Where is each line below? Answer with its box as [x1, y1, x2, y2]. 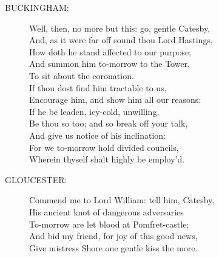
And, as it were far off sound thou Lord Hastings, [29, 33, 213, 46]
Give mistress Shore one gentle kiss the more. [29, 241, 198, 254]
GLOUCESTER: [5, 173, 67, 186]
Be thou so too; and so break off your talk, [29, 117, 188, 130]
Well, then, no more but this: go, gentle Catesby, [29, 21, 211, 34]
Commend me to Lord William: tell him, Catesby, [29, 193, 215, 206]
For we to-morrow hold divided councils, [29, 141, 179, 153]
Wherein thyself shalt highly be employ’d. [29, 153, 185, 166]
